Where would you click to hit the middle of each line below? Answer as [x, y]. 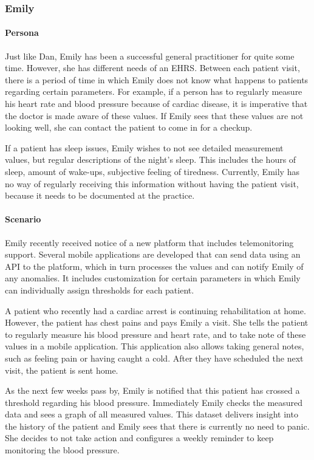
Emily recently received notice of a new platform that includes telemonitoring [149, 242]
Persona [22, 33]
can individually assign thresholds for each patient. [100, 290]
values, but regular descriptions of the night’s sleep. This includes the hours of [151, 160]
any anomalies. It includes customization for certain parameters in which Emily [153, 278]
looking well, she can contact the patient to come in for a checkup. [129, 127]
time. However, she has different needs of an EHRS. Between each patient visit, [152, 68]
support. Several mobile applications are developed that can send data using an [153, 254]
